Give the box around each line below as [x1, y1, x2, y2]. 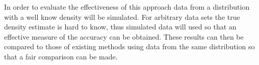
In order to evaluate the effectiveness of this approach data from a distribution [4, 2, 250, 12]
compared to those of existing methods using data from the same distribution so [4, 41, 255, 52]
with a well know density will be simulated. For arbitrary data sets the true [4, 11, 240, 22]
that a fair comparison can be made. [4, 51, 118, 61]
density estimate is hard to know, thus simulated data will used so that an [4, 21, 237, 32]
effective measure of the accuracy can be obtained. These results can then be [4, 31, 244, 42]
